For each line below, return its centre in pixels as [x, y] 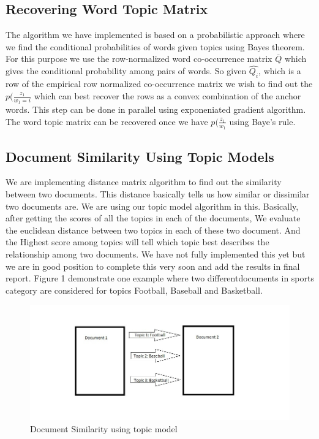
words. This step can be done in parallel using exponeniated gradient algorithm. [156, 109]
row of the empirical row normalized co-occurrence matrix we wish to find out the [159, 83]
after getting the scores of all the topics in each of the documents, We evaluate [153, 218]
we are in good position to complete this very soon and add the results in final [153, 266]
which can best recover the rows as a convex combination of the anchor [167, 95]
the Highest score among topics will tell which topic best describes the [137, 242]
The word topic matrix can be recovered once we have [107, 121]
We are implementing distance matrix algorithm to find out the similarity [144, 182]
